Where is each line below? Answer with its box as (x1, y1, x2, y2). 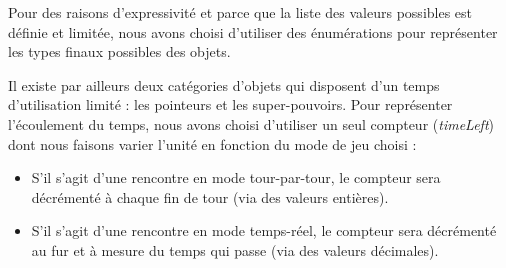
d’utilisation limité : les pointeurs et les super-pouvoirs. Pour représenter (8, 94, 453, 115)
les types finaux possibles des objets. (8, 41, 231, 62)
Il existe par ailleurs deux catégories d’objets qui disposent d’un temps (8, 74, 440, 95)
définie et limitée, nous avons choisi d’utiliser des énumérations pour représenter (8, 21, 498, 42)
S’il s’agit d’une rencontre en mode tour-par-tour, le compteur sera (31, 167, 441, 188)
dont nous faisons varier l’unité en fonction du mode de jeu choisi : (8, 133, 417, 154)
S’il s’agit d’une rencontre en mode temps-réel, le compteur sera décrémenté (31, 220, 497, 241)
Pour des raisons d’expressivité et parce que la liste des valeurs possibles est (8, 2, 473, 22)
